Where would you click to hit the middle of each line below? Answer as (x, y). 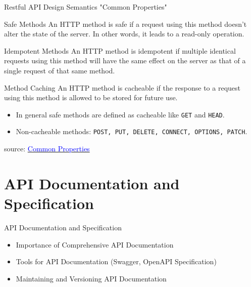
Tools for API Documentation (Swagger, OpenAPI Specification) (116, 261)
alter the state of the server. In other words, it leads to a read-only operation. (124, 34)
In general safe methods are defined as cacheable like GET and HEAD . (120, 114)
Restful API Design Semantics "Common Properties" (86, 7)
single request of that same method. (60, 70)
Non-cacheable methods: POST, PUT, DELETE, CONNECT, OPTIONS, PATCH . (132, 131)
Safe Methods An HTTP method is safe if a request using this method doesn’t (125, 24)
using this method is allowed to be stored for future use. (91, 97)
